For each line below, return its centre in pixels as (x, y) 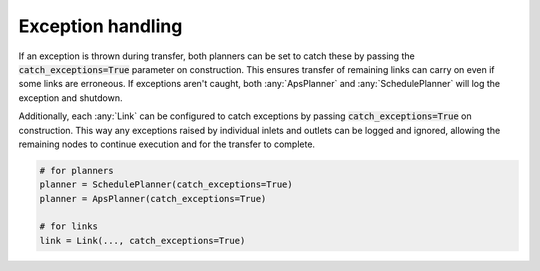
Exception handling (100, 26)
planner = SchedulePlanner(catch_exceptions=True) (166, 184)
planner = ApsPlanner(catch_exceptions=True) (153, 198)
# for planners (76, 170)
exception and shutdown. (70, 97)
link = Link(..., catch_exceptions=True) (142, 240)
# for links (69, 226)
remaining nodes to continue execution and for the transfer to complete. (166, 144)
